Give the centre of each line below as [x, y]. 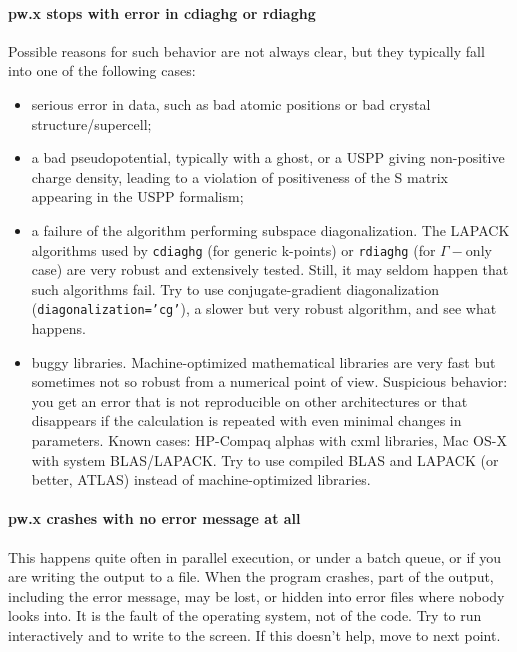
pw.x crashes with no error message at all [154, 518]
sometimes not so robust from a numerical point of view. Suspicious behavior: [269, 381]
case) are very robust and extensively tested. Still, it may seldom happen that [270, 269]
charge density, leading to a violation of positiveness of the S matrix [239, 176]
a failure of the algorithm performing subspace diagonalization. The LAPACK [270, 229]
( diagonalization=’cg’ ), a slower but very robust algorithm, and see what [264, 308]
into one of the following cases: [102, 70]
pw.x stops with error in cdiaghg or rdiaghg [162, 12]
